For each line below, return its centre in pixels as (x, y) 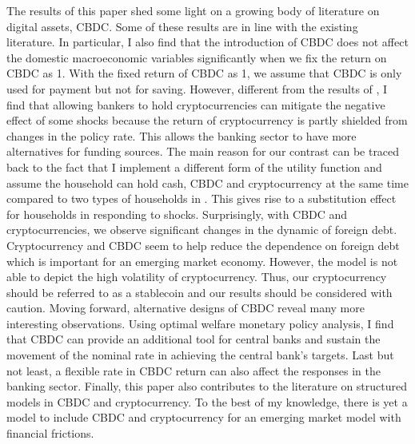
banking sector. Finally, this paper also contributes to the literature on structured (207, 386)
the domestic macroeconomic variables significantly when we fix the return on (197, 57)
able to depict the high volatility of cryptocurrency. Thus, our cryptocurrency (197, 277)
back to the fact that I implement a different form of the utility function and (194, 166)
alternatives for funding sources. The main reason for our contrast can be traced (203, 151)
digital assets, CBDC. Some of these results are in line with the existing (182, 26)
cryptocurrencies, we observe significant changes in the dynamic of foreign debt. (202, 230)
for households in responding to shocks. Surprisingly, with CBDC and (177, 214)
